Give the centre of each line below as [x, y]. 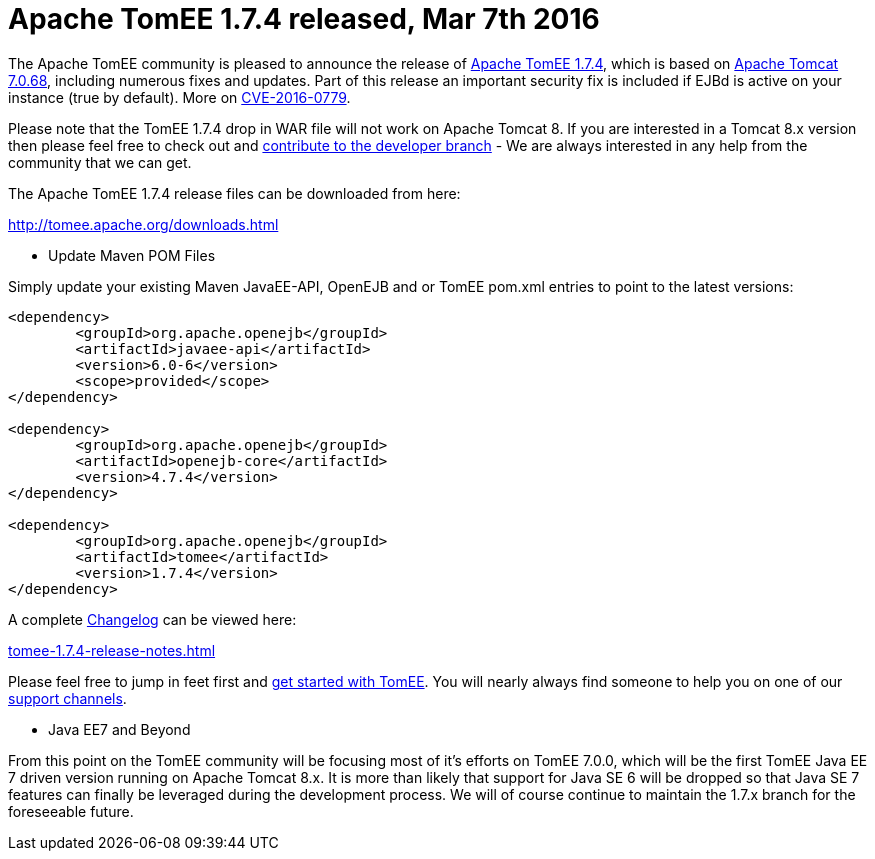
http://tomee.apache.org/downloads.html [143, 224]
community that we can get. [100, 162]
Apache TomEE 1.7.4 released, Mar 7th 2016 [304, 19]
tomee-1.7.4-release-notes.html [112, 650]
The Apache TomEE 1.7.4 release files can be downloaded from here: [234, 193]
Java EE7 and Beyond [119, 729]
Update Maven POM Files [132, 255]
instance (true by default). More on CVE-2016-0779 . [179, 97]
